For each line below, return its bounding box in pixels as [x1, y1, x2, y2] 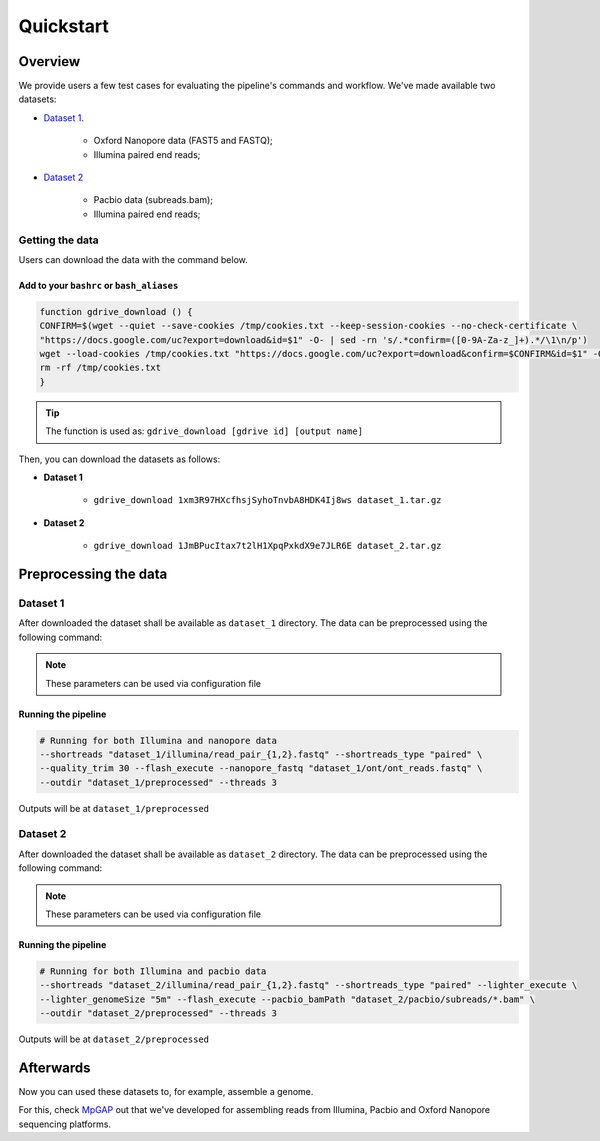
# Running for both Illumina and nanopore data [39, 735, 277, 746]
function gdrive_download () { [39, 306, 194, 317]
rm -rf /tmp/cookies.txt [39, 362, 162, 374]
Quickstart [18, 15, 110, 37]
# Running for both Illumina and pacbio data [39, 965, 267, 977]
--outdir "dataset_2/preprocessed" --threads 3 [39, 1008, 277, 1019]
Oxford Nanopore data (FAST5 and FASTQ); [93, 135, 274, 147]
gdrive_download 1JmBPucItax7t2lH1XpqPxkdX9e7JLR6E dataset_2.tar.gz [93, 540, 442, 552]
